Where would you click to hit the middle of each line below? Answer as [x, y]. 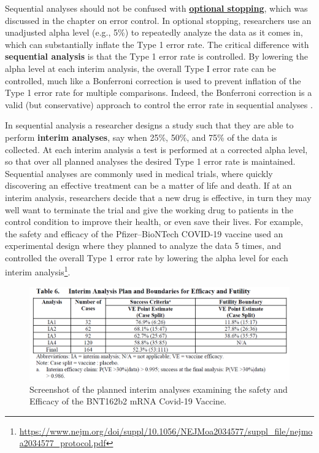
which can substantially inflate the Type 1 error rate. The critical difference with [157, 44]
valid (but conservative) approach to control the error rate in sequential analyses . [159, 104]
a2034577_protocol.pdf [63, 443]
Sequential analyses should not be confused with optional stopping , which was [156, 8]
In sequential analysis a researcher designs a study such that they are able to [149, 125]
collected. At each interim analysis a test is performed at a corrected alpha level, [156, 149]
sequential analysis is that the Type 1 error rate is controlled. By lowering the [156, 56]
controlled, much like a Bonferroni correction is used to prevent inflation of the [153, 80]
